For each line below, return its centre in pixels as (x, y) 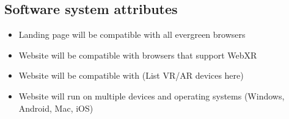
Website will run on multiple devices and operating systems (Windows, (152, 96)
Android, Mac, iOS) (56, 108)
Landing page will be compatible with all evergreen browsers (132, 34)
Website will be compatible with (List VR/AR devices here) (131, 75)
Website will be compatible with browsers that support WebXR (138, 55)
